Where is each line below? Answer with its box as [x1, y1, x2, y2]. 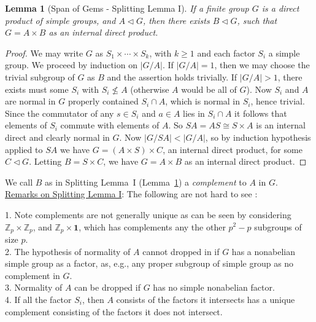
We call [5, 175, 33, 188]
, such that [237, 14, 277, 26]
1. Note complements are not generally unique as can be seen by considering [5, 208, 291, 221]
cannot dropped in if [142, 245, 220, 257]
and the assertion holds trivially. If [107, 70, 237, 83]
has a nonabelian [231, 245, 296, 257]
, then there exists [142, 14, 210, 26]
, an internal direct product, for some [163, 143, 303, 155]
